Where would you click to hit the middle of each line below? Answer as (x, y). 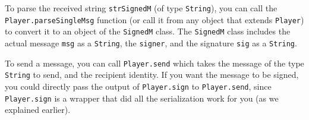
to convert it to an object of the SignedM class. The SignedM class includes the (148, 31)
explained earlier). (38, 110)
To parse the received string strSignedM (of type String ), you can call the (141, 8)
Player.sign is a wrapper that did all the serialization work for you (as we (142, 98)
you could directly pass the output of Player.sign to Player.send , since (138, 86)
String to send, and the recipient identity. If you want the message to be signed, (152, 75)
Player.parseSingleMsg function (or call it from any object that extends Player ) (154, 19)
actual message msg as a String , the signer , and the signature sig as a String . (151, 42)
